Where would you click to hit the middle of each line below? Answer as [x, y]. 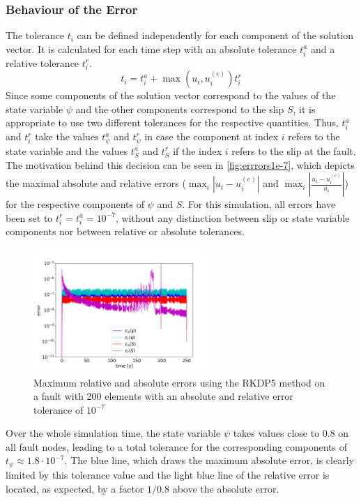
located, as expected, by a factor [75, 488]
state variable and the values [67, 150]
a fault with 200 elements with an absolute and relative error [163, 396]
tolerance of [59, 409]
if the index [198, 150]
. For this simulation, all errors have [259, 204]
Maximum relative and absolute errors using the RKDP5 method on [179, 382]
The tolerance [35, 35]
